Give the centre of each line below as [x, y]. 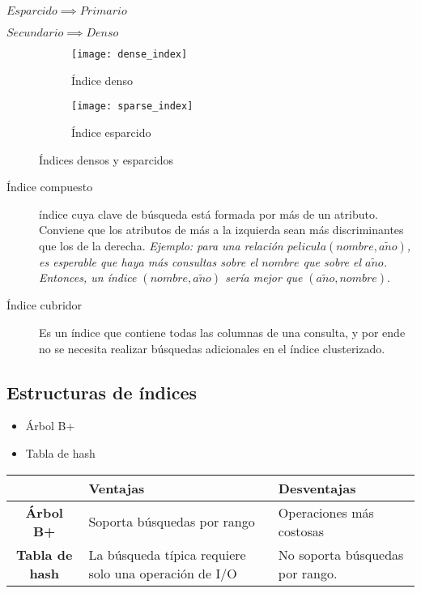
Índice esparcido [111, 132]
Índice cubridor [45, 305]
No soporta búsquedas [341, 554]
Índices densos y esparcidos [106, 159]
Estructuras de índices [102, 392]
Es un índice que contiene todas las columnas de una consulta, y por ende [222, 333]
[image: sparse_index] [132, 107]
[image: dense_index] [130, 54]
